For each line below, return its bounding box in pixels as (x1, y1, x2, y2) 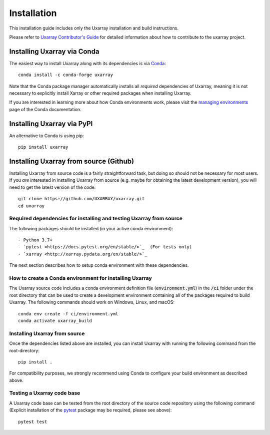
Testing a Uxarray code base (9, 389, 80, 396)
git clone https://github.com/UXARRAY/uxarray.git (18, 196, 145, 202)
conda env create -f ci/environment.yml (18, 311, 118, 316)
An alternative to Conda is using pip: (9, 133, 84, 139)
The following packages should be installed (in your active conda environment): (9, 225, 173, 231)
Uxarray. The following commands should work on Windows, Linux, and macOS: (9, 299, 175, 305)
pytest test (18, 418, 47, 424)
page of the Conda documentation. (9, 106, 82, 112)
